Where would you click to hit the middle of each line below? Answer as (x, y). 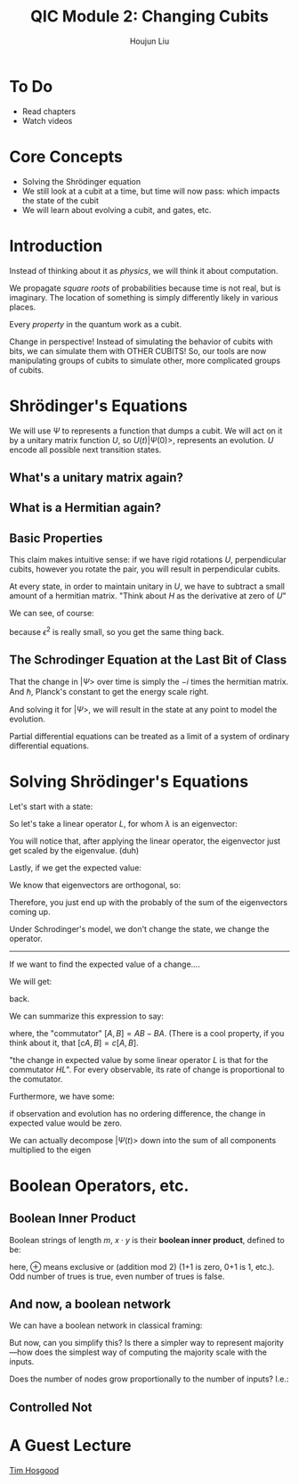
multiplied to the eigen (50, 1150)
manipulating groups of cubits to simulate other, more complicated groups (145, 360)
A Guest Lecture (70, 1445)
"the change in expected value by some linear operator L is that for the (139, 1059)
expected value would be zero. (66, 1123)
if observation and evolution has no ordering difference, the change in (137, 1113)
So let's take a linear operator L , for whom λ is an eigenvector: (124, 823)
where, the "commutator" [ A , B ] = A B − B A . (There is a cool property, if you (147, 1033)
